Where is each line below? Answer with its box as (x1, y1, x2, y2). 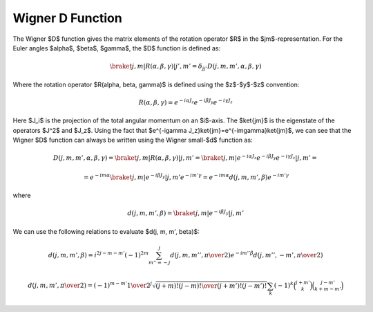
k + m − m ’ (314, 286, 341, 293)
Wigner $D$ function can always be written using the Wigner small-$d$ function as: (12, 136, 253, 145)
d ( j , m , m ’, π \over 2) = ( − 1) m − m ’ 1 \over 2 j (28, 280, 153, 290)
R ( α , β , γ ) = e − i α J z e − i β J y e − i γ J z (138, 98, 233, 107)
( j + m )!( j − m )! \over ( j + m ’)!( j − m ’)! (155, 282, 267, 290)
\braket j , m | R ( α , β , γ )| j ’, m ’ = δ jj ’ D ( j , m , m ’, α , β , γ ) (109, 62, 262, 72)
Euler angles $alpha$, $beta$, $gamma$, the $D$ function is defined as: (12, 44, 221, 52)
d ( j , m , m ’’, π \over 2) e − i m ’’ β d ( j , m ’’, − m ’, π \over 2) (170, 250, 323, 259)
